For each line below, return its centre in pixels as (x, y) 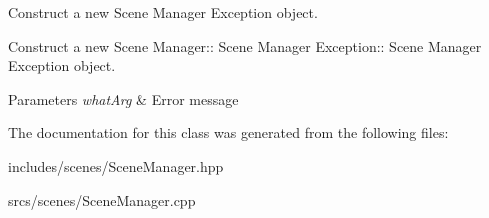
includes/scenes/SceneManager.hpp (116, 165)
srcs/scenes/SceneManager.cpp (102, 199)
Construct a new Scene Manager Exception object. (163, 12)
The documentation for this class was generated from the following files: (228, 132)
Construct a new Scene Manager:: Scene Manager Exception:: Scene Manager (245, 45)
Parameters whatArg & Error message (123, 98)
